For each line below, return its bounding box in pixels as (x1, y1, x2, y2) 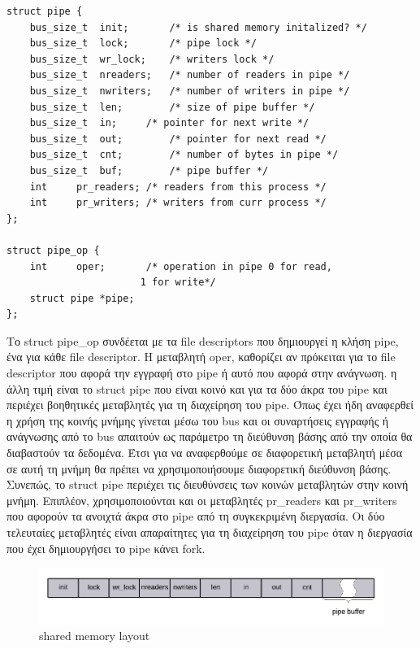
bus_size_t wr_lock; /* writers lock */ (29, 53, 275, 65)
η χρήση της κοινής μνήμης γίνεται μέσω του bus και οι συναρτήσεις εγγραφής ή (6, 412, 389, 429)
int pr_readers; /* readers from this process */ (29, 181, 327, 193)
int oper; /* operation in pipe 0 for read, (29, 260, 332, 272)
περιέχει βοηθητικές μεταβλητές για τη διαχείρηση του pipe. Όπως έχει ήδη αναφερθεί (6, 396, 414, 413)
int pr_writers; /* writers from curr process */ (29, 197, 327, 209)
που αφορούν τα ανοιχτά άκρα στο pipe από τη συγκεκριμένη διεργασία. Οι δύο (6, 507, 385, 525)
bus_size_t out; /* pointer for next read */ (29, 133, 327, 145)
